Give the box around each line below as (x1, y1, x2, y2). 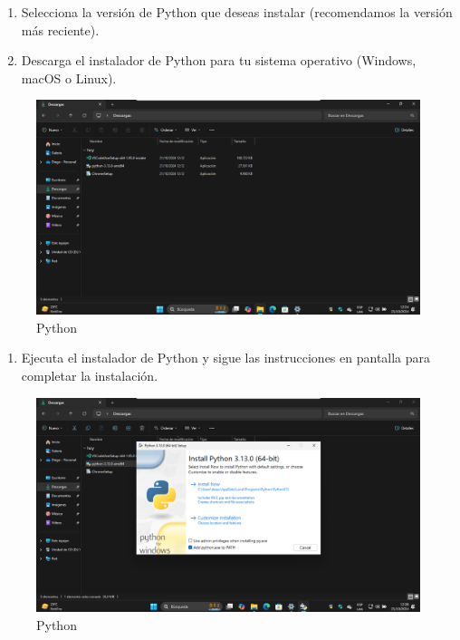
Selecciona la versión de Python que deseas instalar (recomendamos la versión (21, 3, 453, 21)
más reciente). (21, 20, 100, 39)
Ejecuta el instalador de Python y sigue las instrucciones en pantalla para (21, 348, 431, 367)
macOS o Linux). (21, 68, 117, 87)
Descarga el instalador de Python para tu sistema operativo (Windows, (21, 51, 417, 70)
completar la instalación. (21, 366, 158, 384)
